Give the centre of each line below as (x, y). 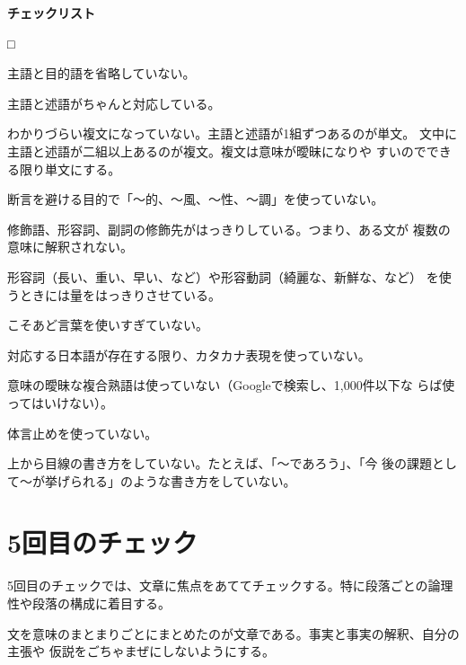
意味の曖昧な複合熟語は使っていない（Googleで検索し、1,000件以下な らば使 (231, 385)
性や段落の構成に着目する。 (89, 603)
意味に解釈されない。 (70, 247)
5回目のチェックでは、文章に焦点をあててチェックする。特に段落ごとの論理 (230, 585)
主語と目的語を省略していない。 (101, 73)
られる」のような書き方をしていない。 (183, 480)
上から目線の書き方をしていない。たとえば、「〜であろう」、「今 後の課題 (220, 463)
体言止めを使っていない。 (83, 433)
